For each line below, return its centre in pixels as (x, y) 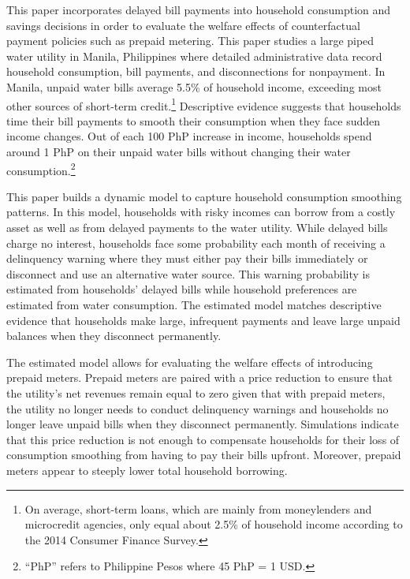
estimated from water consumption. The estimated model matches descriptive (194, 304)
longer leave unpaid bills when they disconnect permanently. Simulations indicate (203, 424)
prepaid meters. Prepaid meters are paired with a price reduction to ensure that (199, 377)
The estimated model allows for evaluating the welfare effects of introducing (190, 362)
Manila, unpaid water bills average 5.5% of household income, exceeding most (194, 86)
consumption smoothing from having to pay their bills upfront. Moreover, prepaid (204, 455)
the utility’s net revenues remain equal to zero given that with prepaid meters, (196, 392)
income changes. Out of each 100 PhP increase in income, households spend (189, 136)
